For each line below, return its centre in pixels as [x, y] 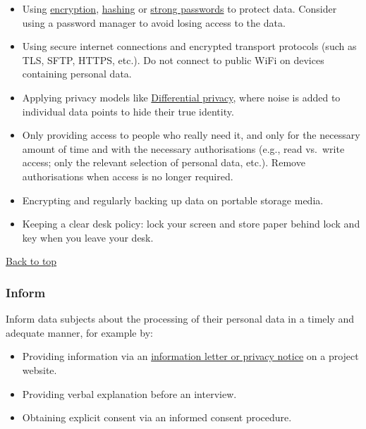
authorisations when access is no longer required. [128, 176]
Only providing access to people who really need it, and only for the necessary [191, 135]
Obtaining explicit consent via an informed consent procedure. [157, 417]
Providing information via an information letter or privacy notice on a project [190, 356]
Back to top [31, 261]
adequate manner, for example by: [79, 332]
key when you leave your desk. [88, 237]
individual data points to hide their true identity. [128, 111]
